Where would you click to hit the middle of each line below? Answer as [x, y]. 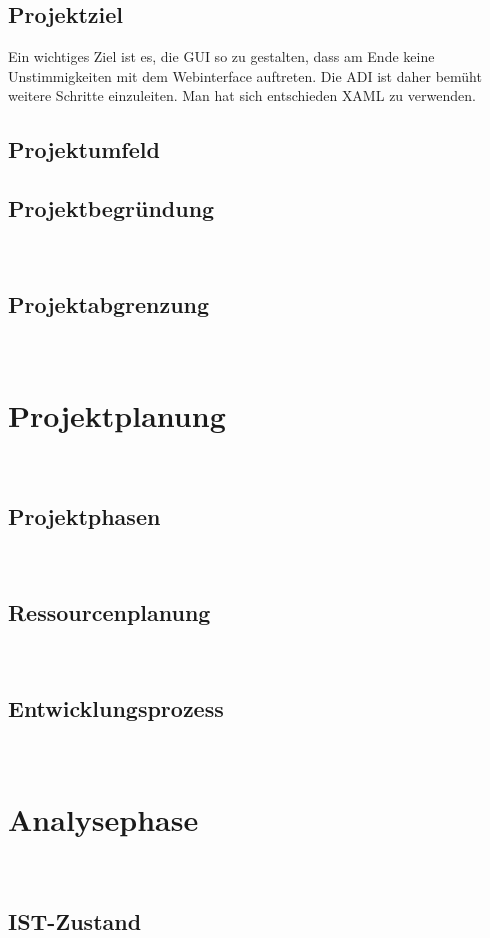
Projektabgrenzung [109, 303]
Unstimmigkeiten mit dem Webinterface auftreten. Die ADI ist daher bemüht [245, 75]
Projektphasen [84, 516]
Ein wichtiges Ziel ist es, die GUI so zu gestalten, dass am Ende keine [221, 56]
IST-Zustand [75, 920]
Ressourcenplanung [109, 612]
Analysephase [103, 818]
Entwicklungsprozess [116, 708]
